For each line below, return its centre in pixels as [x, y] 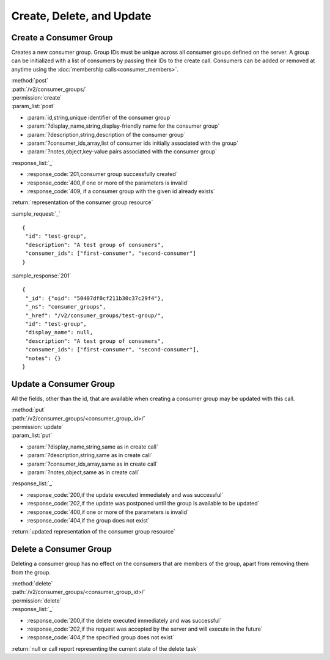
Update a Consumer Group [63, 384]
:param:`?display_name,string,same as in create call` [92, 447]
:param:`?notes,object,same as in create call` [83, 472]
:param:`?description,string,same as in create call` [90, 455]
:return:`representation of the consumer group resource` [82, 202]
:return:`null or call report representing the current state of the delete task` [105, 648]
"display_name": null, [59, 332]
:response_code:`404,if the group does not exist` [88, 520]
